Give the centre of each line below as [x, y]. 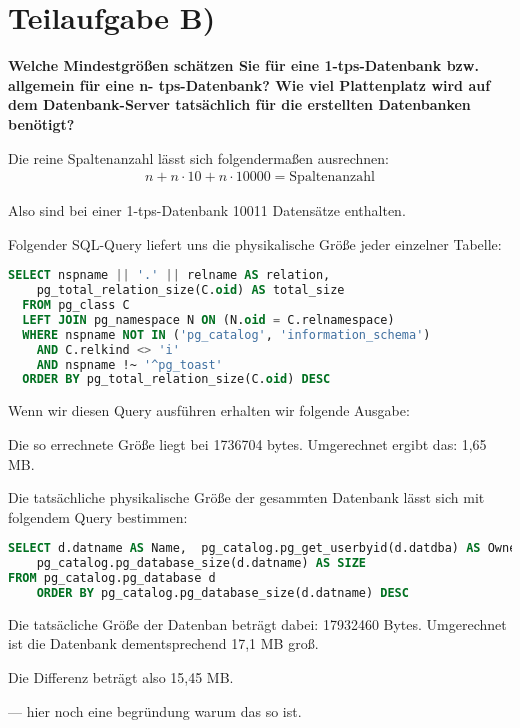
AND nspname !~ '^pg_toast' [129, 364]
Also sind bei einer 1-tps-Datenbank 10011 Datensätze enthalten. [207, 210]
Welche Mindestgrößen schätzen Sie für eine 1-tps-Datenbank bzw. [243, 65]
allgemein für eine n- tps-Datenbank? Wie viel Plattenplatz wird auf [249, 84]
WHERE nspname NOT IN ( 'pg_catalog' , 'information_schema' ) [226, 334]
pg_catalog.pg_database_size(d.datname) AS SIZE [201, 563]
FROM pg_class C [76, 305]
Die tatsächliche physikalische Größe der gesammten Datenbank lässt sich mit [246, 497]
